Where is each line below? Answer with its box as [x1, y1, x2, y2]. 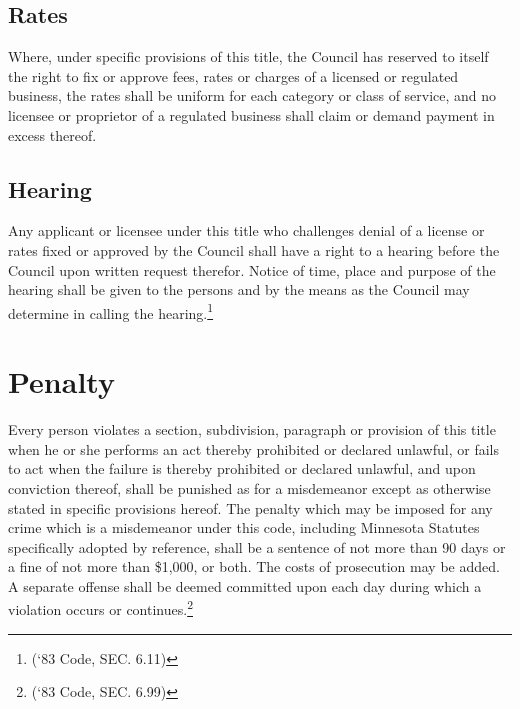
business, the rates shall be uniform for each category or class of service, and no [8, 85, 497, 106]
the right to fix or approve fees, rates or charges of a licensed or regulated [8, 65, 459, 86]
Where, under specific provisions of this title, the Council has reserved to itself [8, 46, 489, 67]
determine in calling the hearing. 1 [8, 299, 214, 323]
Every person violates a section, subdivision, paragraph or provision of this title [8, 419, 496, 440]
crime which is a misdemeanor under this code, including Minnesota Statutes [8, 517, 480, 538]
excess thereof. [8, 124, 97, 145]
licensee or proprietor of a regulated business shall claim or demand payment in [8, 104, 495, 125]
